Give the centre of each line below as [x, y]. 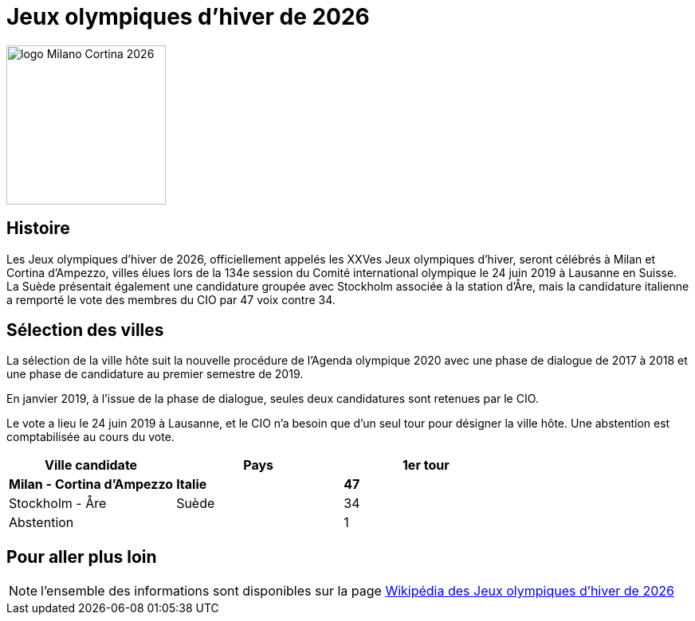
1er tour [426, 465]
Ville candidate [91, 465]
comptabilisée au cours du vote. [90, 437]
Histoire [38, 228]
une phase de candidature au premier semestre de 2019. [155, 374]
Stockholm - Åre [58, 504]
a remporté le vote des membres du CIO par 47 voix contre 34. [171, 299]
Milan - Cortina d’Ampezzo [91, 484]
